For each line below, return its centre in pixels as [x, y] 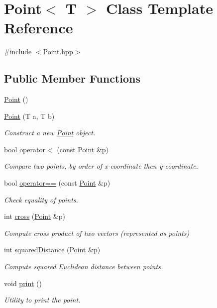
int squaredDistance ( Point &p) [52, 250]
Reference [39, 28]
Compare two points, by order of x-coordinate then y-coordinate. [101, 166]
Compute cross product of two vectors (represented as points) [97, 233]
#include [18, 51]
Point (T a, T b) [29, 116]
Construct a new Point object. [50, 133]
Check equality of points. [41, 199]
